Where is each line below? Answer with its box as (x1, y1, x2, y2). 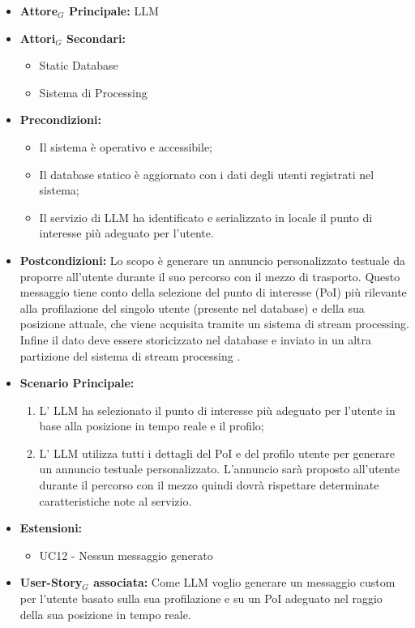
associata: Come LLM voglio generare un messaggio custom (93, 574, 396, 591)
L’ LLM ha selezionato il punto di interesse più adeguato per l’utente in (39, 401, 396, 418)
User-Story (19, 574, 83, 591)
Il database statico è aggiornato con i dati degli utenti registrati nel (39, 165, 374, 182)
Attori (19, 29, 56, 46)
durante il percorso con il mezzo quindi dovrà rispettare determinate (39, 476, 379, 493)
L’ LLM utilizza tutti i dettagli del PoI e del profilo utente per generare (39, 444, 396, 461)
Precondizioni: (19, 111, 101, 128)
